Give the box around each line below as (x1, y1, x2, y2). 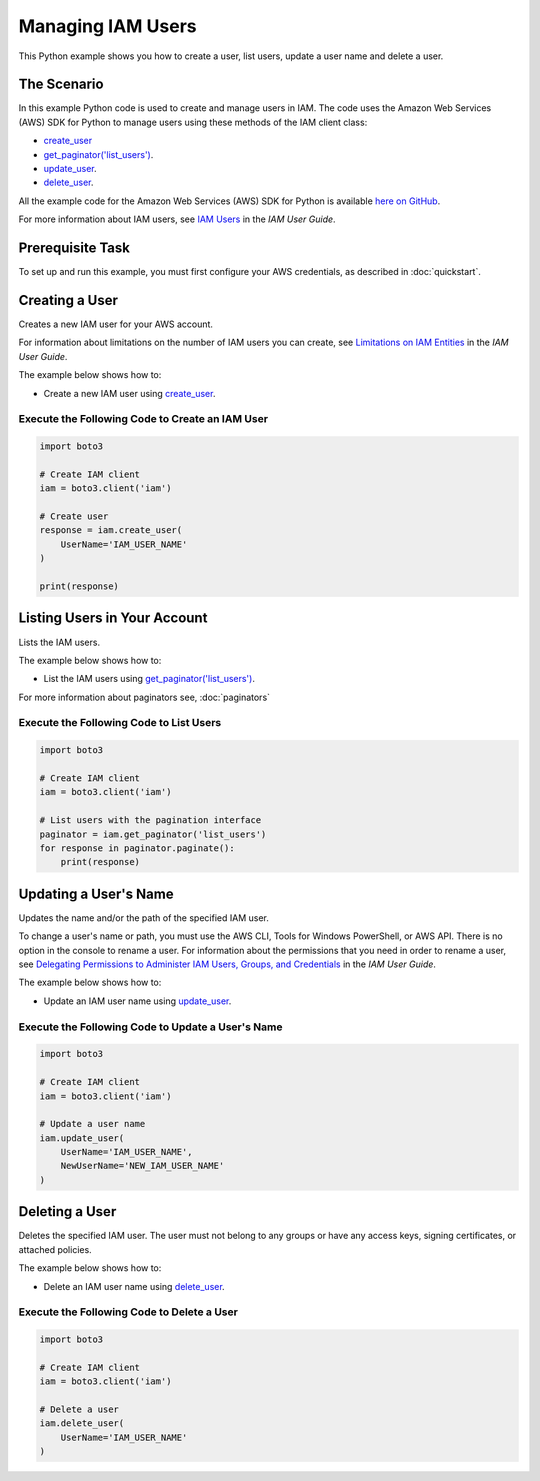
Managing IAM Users (18, 15, 197, 37)
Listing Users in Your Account (18, 610, 208, 627)
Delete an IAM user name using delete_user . (43, 1280, 225, 1292)
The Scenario (18, 76, 104, 93)
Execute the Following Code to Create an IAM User (18, 412, 269, 426)
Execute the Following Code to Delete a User (18, 1305, 239, 1319)
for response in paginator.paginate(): (39, 842, 235, 854)
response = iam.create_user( (39, 525, 183, 536)
